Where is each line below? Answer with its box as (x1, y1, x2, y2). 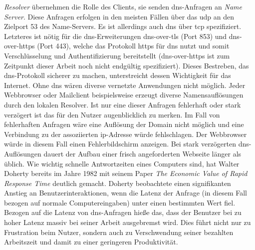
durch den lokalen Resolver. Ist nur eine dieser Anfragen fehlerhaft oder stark (4, 99, 241, 109)
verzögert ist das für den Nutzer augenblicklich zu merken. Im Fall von (4, 109, 220, 119)
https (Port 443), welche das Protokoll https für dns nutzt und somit (18, 40, 230, 51)
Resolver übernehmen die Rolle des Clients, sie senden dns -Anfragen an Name (4, 1, 242, 11)
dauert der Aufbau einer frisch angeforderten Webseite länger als (43, 148, 242, 158)
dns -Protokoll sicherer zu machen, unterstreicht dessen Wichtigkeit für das (4, 70, 231, 80)
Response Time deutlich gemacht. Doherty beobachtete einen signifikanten (4, 177, 231, 188)
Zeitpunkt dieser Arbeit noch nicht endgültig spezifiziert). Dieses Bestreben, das (4, 60, 249, 70)
